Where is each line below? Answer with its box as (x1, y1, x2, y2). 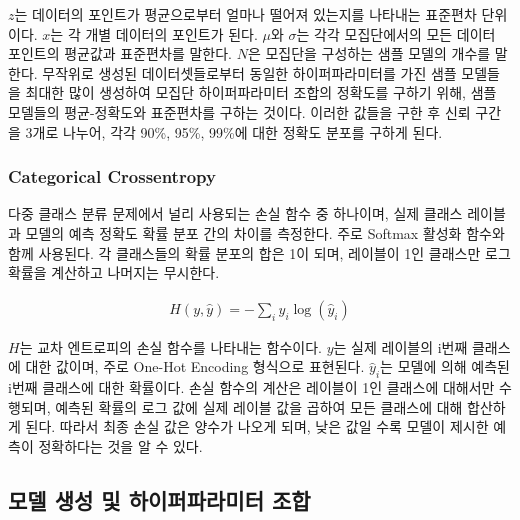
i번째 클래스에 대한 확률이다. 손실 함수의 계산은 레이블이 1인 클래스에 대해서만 (8, 377, 495, 398)
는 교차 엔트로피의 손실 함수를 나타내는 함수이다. (19, 336, 322, 357)
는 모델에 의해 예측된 (380, 356, 510, 377)
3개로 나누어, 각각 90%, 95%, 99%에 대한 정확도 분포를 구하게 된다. (25, 121, 443, 142)
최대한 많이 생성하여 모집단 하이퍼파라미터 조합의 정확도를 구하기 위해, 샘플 (25, 82, 497, 103)
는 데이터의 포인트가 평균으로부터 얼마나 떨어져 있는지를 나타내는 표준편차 (14, 4, 477, 24)
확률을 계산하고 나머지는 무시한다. (8, 262, 220, 283)
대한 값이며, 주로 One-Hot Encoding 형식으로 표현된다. (25, 356, 365, 377)
